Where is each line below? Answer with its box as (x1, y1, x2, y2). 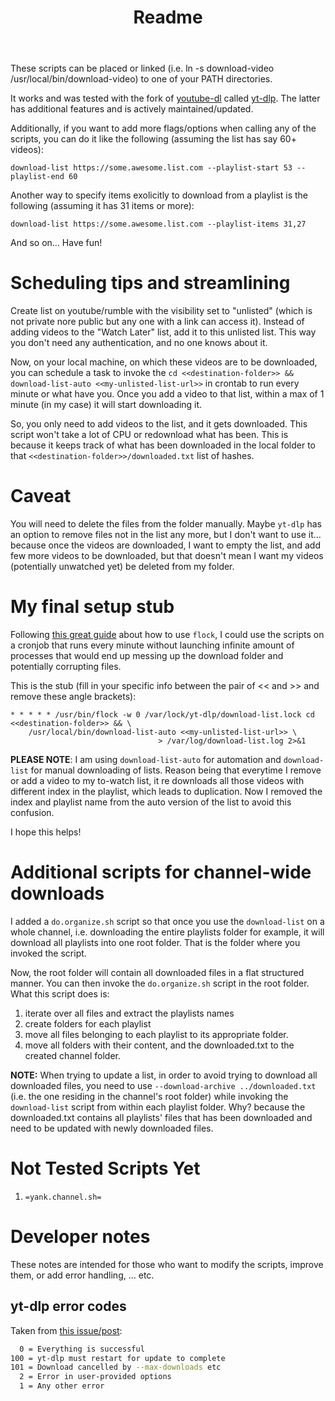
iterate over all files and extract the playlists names (24, 1007, 235, 1019)
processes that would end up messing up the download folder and (10, 650, 284, 661)
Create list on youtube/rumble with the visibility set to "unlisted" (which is (10, 305, 313, 317)
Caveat (10, 485, 72, 508)
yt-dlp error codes (10, 1298, 127, 1315)
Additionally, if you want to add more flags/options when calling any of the (10, 122, 317, 135)
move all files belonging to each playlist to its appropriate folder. (24, 1028, 289, 1040)
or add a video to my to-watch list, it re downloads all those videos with (10, 775, 305, 786)
